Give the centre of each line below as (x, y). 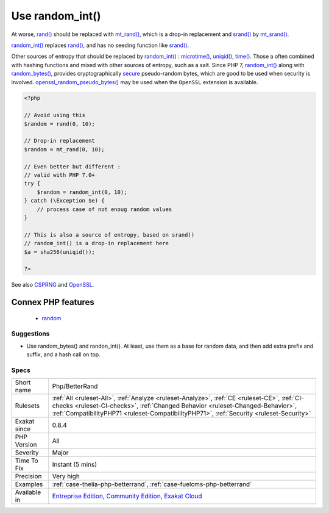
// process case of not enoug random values (104, 209)
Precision (28, 476)
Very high (66, 476)
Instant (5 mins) (75, 465)
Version (26, 445)
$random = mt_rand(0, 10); (64, 149)
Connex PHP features (53, 302)
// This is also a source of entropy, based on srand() (109, 235)
